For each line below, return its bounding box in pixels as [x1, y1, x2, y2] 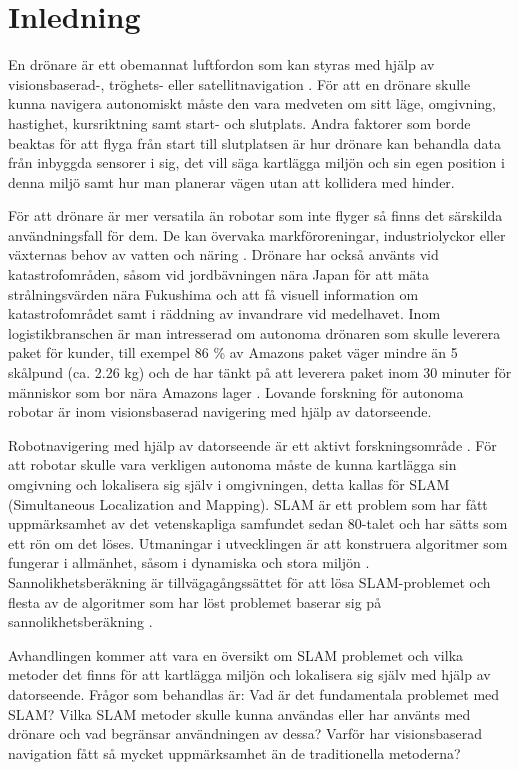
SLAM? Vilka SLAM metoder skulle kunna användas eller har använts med [8, 703, 471, 724]
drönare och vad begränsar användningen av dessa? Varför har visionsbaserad [8, 723, 483, 744]
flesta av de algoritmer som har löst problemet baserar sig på [8, 591, 382, 612]
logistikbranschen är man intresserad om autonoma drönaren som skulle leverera [8, 322, 501, 343]
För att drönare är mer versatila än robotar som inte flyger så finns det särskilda [8, 205, 503, 226]
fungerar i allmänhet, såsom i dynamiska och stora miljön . [8, 552, 370, 573]
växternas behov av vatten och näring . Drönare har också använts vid [8, 244, 439, 265]
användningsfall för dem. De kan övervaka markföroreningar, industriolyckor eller [8, 224, 506, 245]
